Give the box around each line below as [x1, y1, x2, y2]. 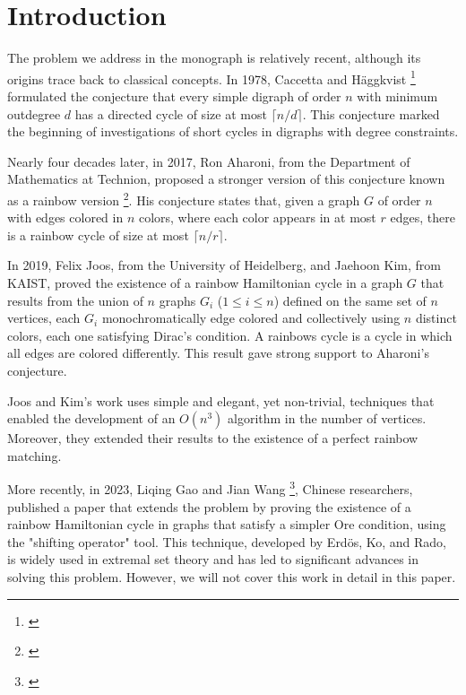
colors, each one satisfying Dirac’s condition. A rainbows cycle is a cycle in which [7, 326, 453, 344]
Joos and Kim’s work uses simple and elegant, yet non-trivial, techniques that [7, 391, 435, 410]
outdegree [7, 104, 61, 123]
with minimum [357, 86, 438, 105]
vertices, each [7, 308, 81, 327]
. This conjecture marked [302, 104, 440, 123]
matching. [7, 446, 62, 465]
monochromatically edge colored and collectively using [101, 308, 401, 327]
